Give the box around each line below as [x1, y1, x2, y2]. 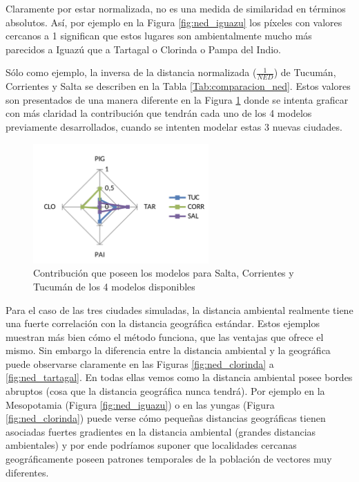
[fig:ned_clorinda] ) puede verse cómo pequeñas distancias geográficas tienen [6, 411, 326, 425]
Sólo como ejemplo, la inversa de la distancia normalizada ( [6, 65, 257, 80]
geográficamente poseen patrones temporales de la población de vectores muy [6, 452, 332, 466]
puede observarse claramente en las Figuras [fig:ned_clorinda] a [6, 356, 274, 371]
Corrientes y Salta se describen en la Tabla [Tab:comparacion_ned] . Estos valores [6, 79, 351, 93]
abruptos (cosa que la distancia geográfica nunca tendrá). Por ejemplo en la [6, 384, 325, 398]
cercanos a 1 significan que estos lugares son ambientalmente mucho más [6, 28, 312, 43]
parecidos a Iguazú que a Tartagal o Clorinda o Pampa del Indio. [6, 41, 282, 56]
